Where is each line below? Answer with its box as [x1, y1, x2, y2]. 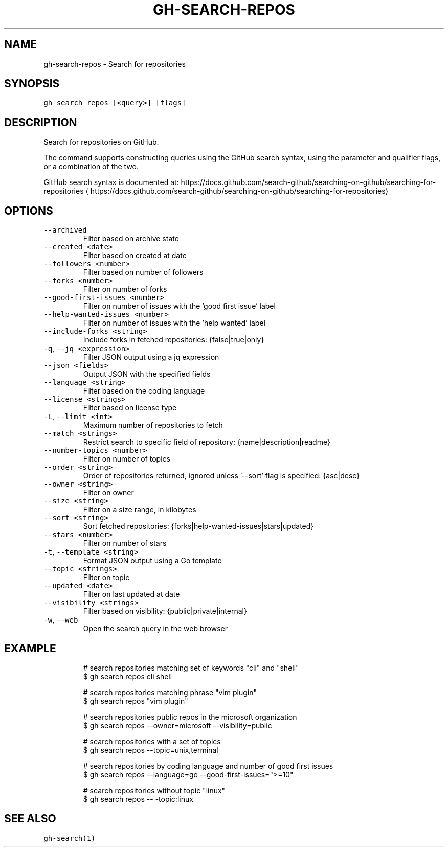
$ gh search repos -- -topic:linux [83, 794, 193, 803]
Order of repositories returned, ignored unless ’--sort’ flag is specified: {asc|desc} [83, 471, 360, 480]
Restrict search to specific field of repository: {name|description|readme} [83, 438, 330, 447]
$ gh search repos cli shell [83, 672, 172, 681]
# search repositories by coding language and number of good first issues [83, 761, 333, 770]
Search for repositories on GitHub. [43, 137, 159, 147]
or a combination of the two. [43, 162, 139, 171]
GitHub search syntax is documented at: [43, 178, 179, 187]
